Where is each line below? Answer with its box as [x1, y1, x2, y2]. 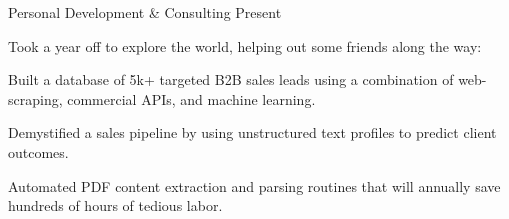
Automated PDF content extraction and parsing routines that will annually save [8, 175, 501, 196]
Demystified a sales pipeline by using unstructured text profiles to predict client [8, 122, 497, 143]
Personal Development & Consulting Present [8, 2, 282, 22]
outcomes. [8, 141, 69, 162]
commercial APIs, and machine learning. [67, 88, 316, 109]
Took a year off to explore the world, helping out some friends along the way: [8, 35, 482, 56]
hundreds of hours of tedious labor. [8, 195, 223, 216]
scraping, [8, 88, 63, 109]
